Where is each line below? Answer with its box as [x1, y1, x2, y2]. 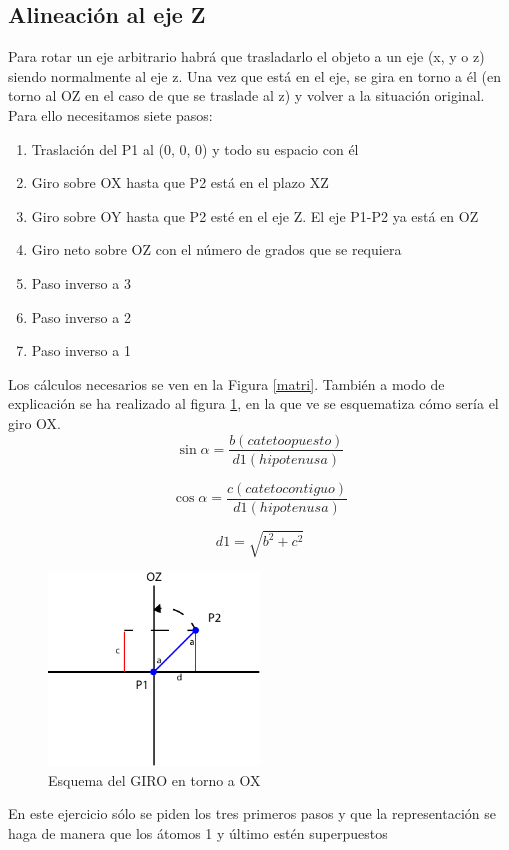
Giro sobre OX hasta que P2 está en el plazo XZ [31, 172, 329, 193]
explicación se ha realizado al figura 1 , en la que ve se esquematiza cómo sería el [8, 393, 499, 414]
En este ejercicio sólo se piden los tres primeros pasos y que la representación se [8, 803, 496, 824]
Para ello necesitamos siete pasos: [8, 104, 213, 125]
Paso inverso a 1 [31, 340, 131, 361]
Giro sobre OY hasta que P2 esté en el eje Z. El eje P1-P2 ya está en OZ [31, 205, 479, 226]
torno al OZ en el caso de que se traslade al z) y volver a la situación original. [8, 85, 485, 106]
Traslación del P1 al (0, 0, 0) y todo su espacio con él [31, 138, 359, 159]
